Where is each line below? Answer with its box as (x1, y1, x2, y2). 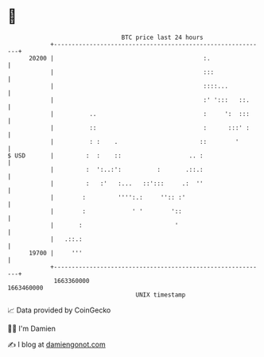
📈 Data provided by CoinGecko (7, 305, 111, 315)
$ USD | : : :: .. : (7, 151, 204, 160)
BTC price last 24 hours (121, 33, 204, 41)
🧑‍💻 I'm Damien (7, 324, 56, 333)
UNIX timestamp (135, 290, 186, 299)
